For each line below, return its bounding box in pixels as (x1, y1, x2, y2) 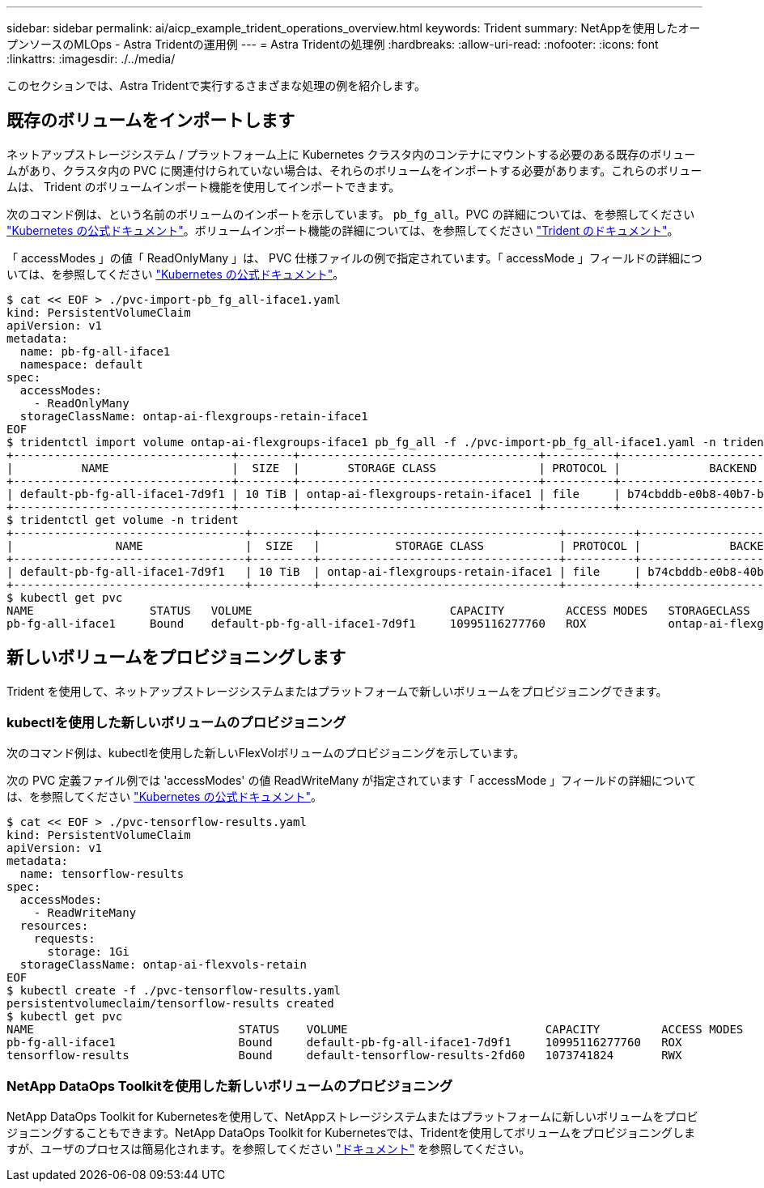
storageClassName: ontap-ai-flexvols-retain (19, 958, 307, 972)
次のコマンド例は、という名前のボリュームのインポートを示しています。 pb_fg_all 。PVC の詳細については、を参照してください (6, 207, 695, 221)
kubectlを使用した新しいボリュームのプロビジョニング (6, 714, 346, 731)
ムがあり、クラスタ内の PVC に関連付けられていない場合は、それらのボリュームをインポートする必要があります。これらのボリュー (6, 163, 702, 177)
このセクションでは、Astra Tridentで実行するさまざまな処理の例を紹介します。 (6, 79, 426, 92)
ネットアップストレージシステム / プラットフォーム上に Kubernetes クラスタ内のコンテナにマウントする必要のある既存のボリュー (6, 147, 696, 161)
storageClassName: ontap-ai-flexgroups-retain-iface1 (19, 409, 368, 423)
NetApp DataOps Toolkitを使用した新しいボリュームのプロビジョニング (6, 1077, 453, 1094)
